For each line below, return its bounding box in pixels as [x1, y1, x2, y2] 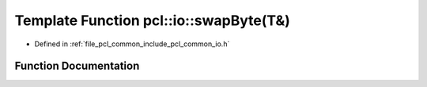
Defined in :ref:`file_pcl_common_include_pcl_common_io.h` [34, 39, 230, 49]
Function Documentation [14, 60, 140, 73]
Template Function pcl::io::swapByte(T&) [14, 12, 290, 29]
